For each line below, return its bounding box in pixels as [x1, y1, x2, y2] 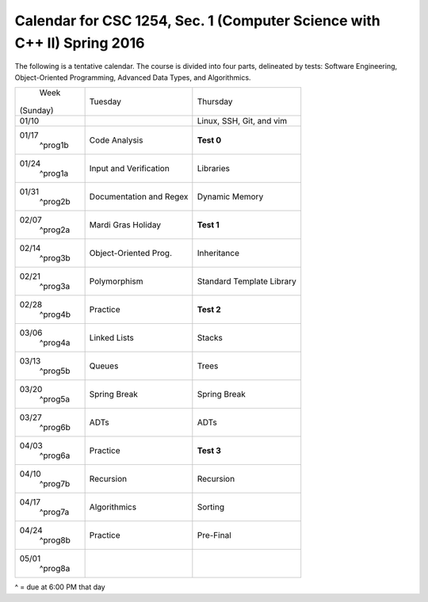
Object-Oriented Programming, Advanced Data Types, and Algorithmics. [14, 72, 251, 82]
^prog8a [39, 563, 71, 574]
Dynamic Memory [197, 191, 264, 202]
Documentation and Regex [89, 191, 189, 202]
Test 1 [197, 219, 220, 231]
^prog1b [39, 139, 69, 150]
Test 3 [197, 445, 222, 456]
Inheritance [197, 248, 240, 259]
